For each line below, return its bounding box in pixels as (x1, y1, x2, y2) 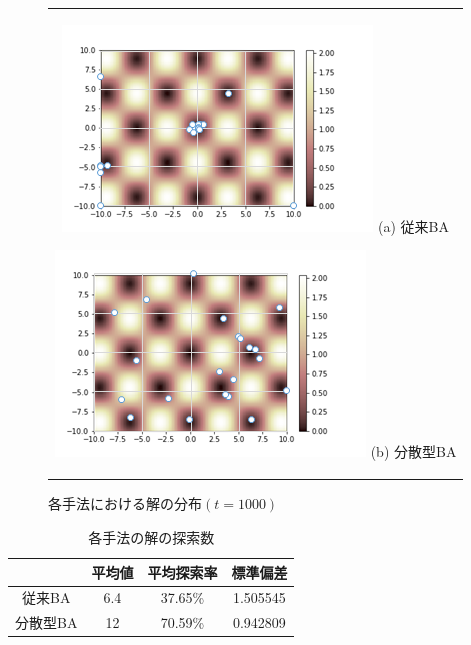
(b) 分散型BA (370, 441, 457, 462)
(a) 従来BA (378, 215, 450, 236)
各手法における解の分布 (48, 493, 202, 514)
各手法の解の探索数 (88, 527, 215, 548)
